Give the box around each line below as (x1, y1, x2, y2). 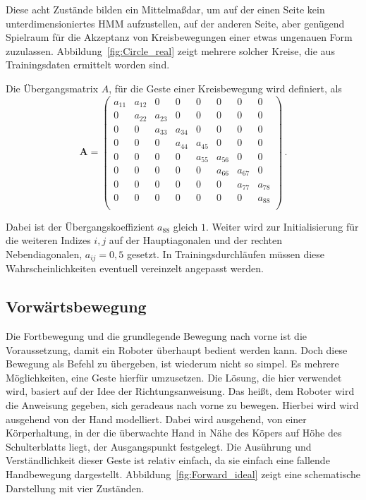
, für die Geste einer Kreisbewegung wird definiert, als (109, 80, 342, 95)
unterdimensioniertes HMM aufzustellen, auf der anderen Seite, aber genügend (6, 16, 345, 30)
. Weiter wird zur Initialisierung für (206, 219, 359, 233)
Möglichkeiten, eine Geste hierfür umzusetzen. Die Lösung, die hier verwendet (6, 370, 342, 384)
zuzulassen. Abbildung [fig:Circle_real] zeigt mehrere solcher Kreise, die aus (6, 43, 335, 58)
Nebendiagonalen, (6, 246, 83, 261)
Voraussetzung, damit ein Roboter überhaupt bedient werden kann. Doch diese (6, 342, 348, 357)
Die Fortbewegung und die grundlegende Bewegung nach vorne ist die (6, 328, 307, 343)
